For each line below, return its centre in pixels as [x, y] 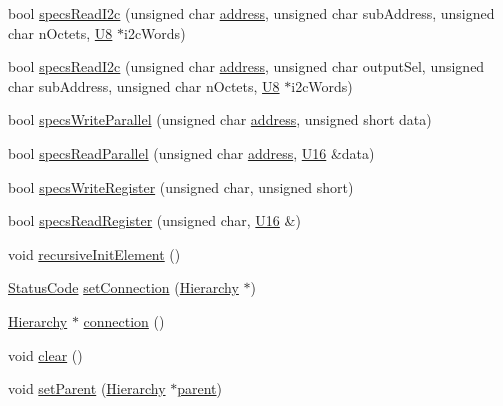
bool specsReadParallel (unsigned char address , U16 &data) [191, 152]
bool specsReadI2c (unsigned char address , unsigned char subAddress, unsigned [251, 13]
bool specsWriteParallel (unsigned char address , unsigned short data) [220, 119]
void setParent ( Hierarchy [87, 388]
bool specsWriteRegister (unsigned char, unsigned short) [181, 186]
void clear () [45, 354]
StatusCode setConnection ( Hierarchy [123, 287]
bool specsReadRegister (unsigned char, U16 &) [154, 220]
